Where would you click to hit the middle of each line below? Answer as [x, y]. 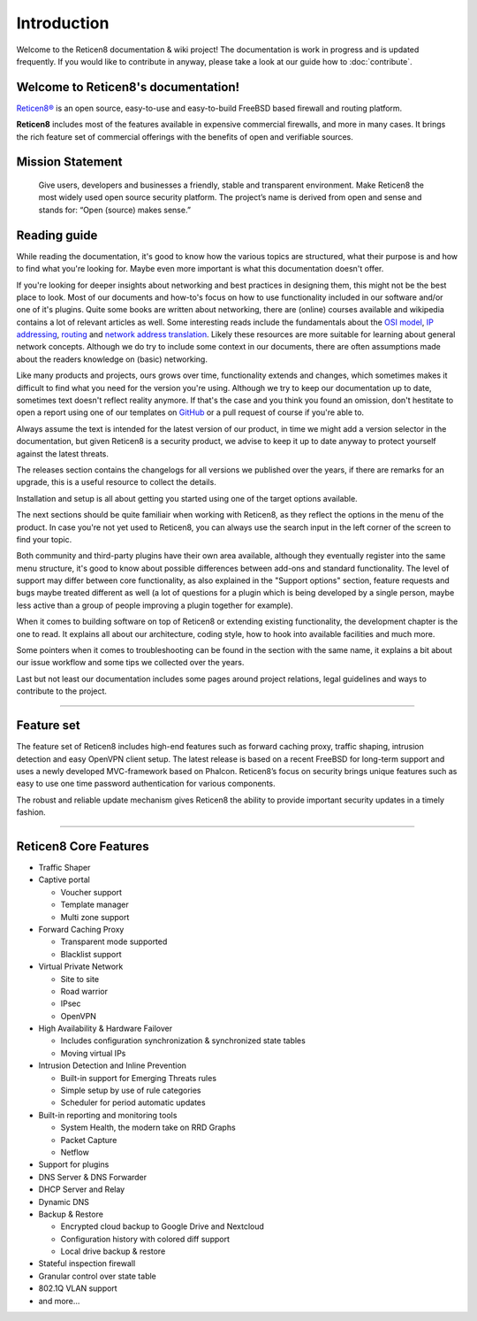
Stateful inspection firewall [87, 1263]
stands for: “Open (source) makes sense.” [115, 210]
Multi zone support [95, 917]
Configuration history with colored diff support [145, 1239]
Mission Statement [69, 162]
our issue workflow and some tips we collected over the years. [130, 663]
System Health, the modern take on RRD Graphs [148, 1127]
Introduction [63, 23]
